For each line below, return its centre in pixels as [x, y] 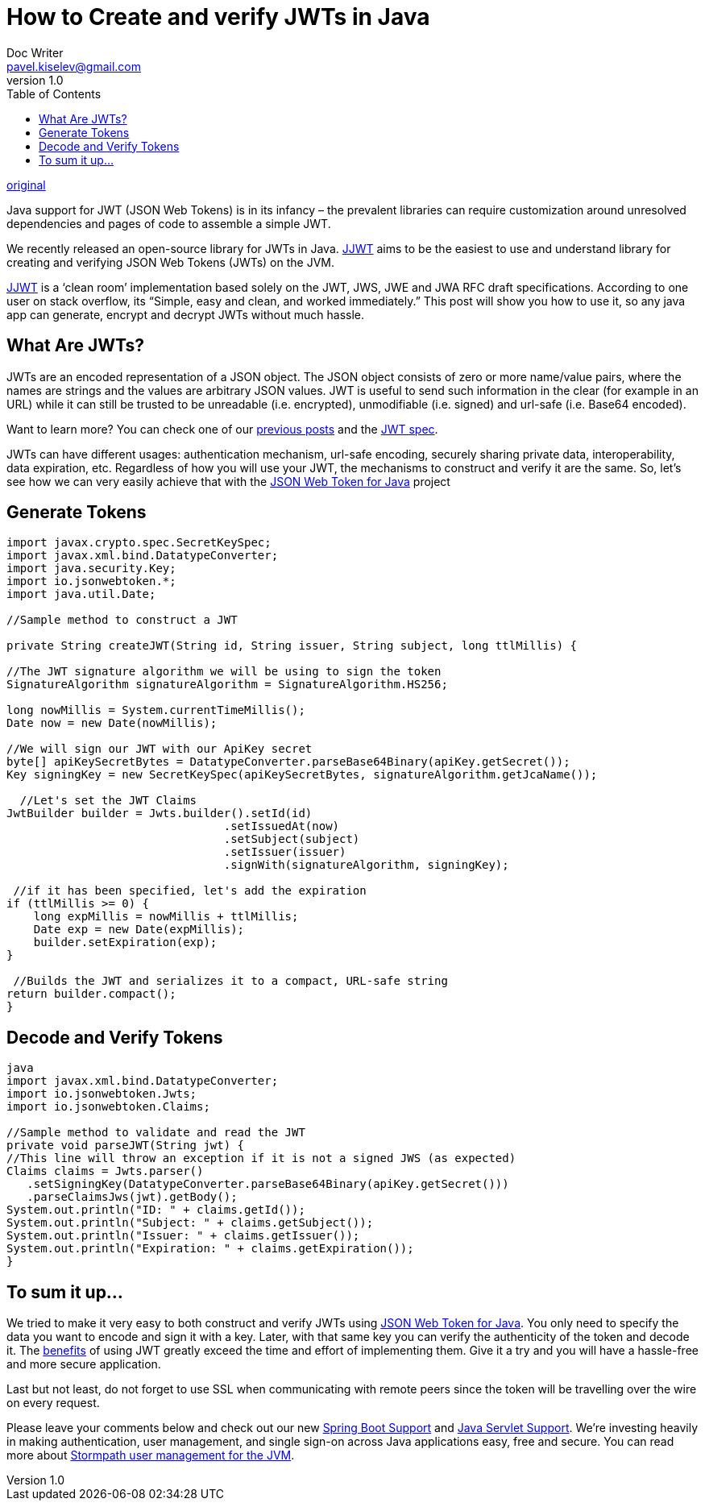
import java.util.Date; [81, 594]
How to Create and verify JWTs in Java [218, 17]
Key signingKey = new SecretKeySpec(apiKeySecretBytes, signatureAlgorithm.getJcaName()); [302, 775]
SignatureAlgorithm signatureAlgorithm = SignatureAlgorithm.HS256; [227, 685]
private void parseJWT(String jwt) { [126, 1146]
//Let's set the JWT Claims [108, 801]
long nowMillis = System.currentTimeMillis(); [156, 710]
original [26, 185]
